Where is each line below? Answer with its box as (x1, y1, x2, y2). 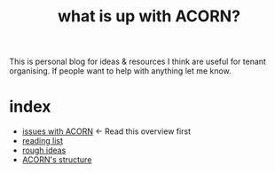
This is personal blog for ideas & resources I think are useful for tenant (9, 56, 266, 67)
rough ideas (21, 145, 67, 156)
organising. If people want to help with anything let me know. (9, 66, 232, 76)
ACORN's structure (21, 154, 92, 165)
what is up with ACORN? (57, 6, 241, 27)
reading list (21, 136, 64, 146)
